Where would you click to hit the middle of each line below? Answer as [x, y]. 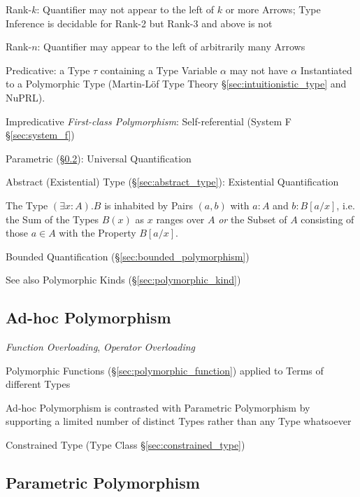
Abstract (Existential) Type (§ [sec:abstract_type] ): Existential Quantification [172, 182]
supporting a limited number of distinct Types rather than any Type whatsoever [179, 421]
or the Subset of [253, 219]
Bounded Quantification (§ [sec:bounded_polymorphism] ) [128, 256]
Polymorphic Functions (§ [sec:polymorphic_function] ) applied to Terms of [165, 370]
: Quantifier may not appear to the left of [125, 9]
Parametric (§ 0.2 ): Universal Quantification [99, 158]
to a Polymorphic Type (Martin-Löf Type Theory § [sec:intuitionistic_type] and [176, 84]
